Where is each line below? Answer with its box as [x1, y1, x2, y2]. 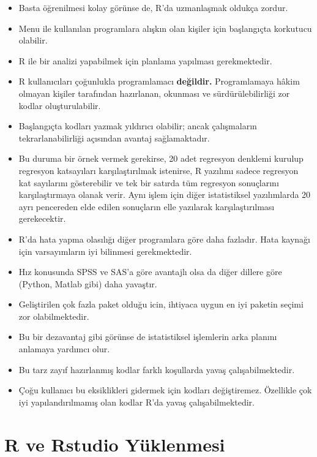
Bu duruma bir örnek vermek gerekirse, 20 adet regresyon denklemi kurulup [18, 152, 304, 165]
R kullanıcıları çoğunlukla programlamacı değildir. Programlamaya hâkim [18, 75, 300, 88]
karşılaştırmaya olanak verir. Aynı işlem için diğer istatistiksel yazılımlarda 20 [18, 188, 311, 201]
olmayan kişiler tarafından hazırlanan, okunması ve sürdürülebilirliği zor [18, 86, 290, 99]
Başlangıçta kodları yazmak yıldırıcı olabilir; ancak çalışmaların [18, 119, 257, 132]
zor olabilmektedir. [18, 309, 89, 322]
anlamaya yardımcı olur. [18, 342, 110, 355]
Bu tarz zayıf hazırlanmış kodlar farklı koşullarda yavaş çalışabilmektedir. [18, 363, 295, 376]
